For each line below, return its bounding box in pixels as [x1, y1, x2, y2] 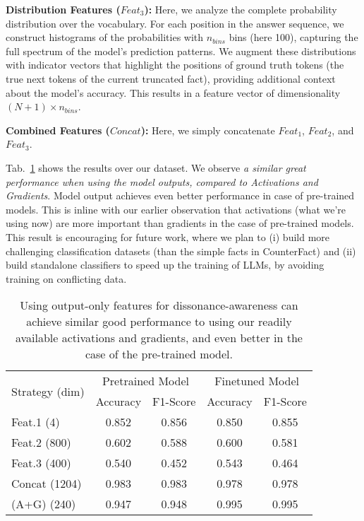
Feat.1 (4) [11, 414, 60, 431]
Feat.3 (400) [11, 455, 71, 472]
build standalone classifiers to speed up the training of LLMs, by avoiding [6, 257, 324, 272]
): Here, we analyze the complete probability [144, 2, 337, 16]
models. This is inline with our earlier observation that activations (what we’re [6, 201, 346, 216]
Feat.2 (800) [11, 434, 71, 451]
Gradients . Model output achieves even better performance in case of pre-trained [6, 188, 355, 203]
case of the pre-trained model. [85, 346, 233, 363]
